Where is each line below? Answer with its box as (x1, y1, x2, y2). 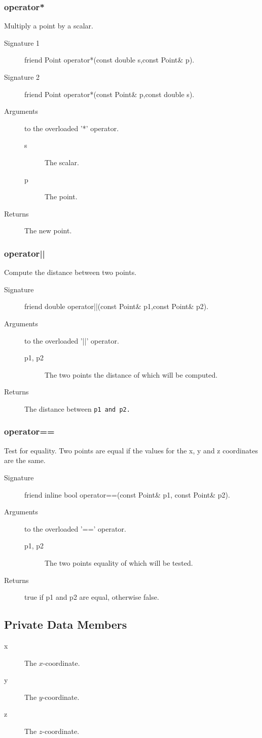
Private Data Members (4, 617, 127, 632)
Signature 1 (4, 37, 40, 48)
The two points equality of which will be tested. (45, 557, 193, 568)
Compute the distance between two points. (4, 267, 137, 278)
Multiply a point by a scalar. (4, 20, 93, 31)
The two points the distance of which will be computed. (45, 369, 218, 380)
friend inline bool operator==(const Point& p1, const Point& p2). (24, 489, 230, 500)
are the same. (4, 455, 46, 466)
